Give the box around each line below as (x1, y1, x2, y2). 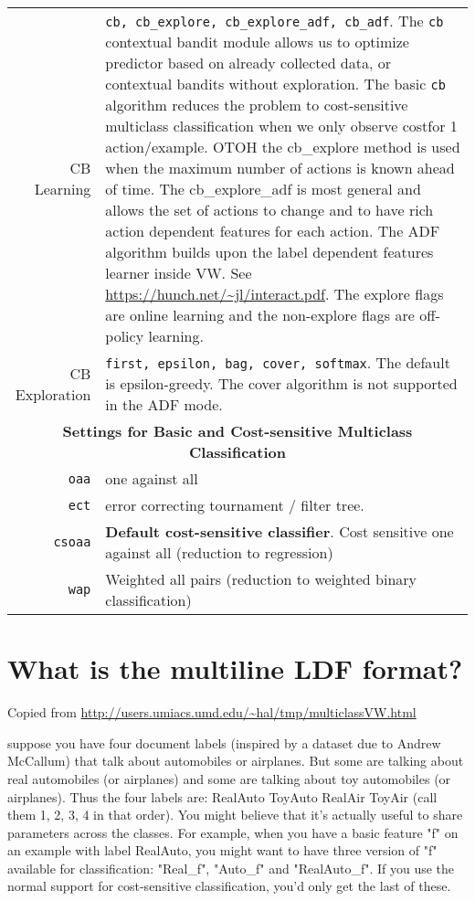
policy (105, 325, 144, 346)
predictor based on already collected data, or (105, 52, 392, 73)
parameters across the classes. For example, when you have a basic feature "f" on (7, 822, 459, 842)
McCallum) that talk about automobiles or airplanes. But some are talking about (7, 751, 464, 770)
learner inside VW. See (105, 262, 252, 283)
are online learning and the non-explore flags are (105, 304, 415, 325)
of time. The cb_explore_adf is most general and (105, 178, 421, 199)
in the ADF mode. (105, 394, 223, 415)
